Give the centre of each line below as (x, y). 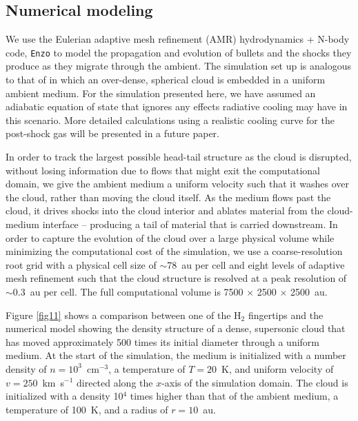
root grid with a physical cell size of (81, 264)
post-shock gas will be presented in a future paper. (112, 133)
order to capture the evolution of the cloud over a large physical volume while (170, 237)
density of (26, 368)
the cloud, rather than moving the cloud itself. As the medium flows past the (168, 197)
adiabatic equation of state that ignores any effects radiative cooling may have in (177, 106)
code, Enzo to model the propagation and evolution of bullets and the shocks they (179, 52)
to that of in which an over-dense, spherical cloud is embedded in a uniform (166, 80)
